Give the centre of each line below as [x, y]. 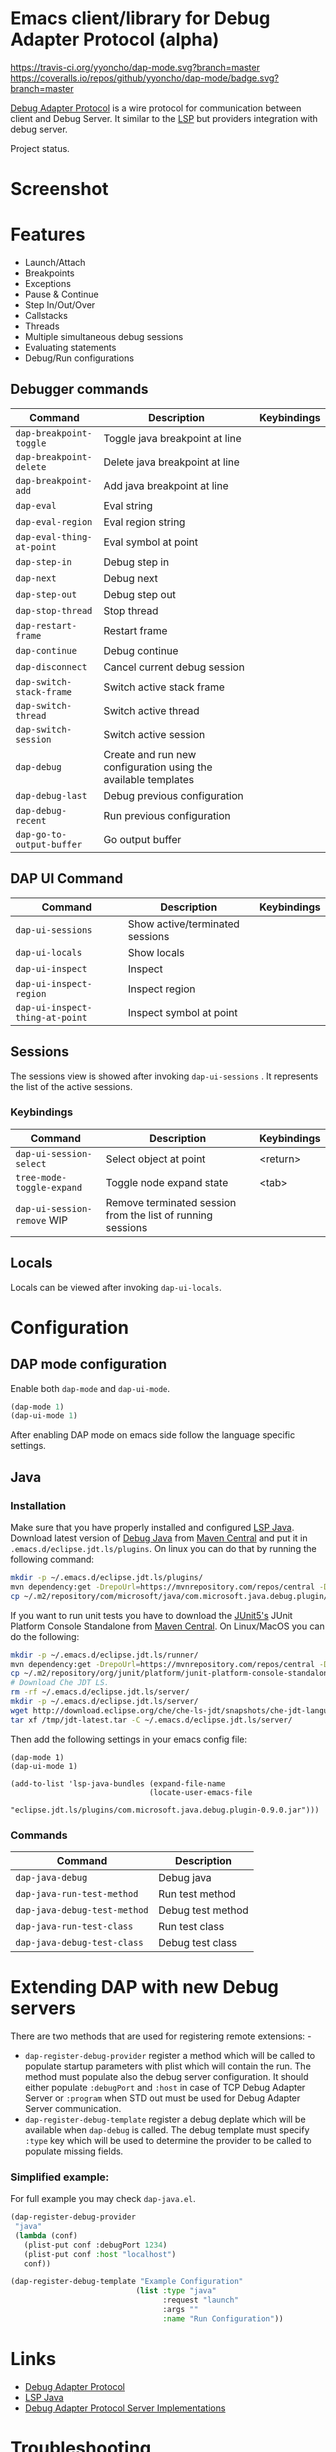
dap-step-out [46, 594]
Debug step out [140, 594]
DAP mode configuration [88, 1364]
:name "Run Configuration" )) [223, 2318]
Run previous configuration [167, 815]
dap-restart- [46, 625]
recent [31, 820]
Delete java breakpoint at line [171, 462]
